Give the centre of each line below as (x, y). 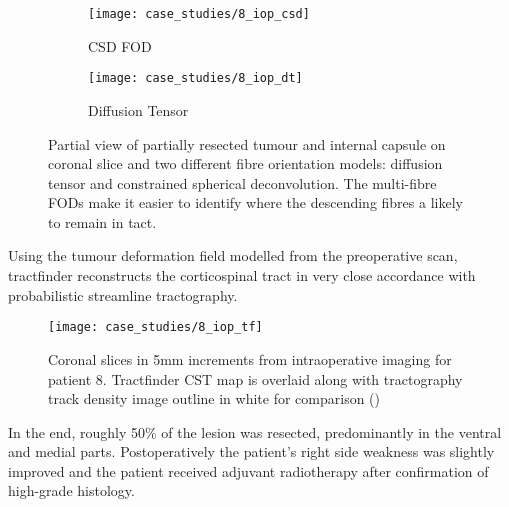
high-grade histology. (71, 490)
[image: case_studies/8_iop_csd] (199, 14)
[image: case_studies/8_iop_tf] (155, 327)
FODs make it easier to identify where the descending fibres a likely (255, 202)
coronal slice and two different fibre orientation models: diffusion (245, 163)
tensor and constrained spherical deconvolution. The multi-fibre (242, 182)
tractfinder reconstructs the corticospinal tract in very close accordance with (242, 275)
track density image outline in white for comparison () (214, 398)
